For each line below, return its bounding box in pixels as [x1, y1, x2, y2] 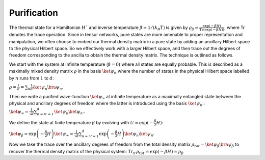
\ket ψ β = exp [9, 131, 37, 137]
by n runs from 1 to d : [9, 75, 54, 81]
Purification [9, 7, 58, 18]
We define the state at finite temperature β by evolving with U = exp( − [9, 120, 154, 126]
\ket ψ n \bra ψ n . [32, 84, 64, 91]
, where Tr [224, 25, 245, 30]
